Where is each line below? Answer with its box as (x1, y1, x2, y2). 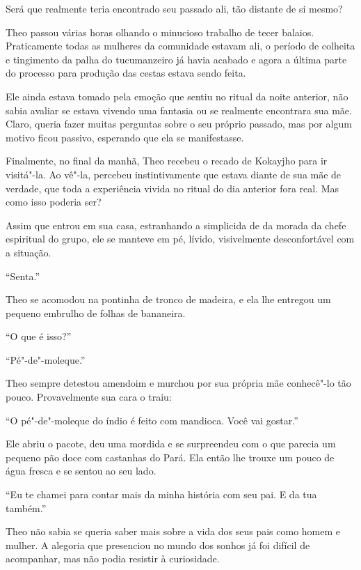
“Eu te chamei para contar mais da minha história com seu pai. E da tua (6, 487, 317, 502)
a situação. (6, 245, 51, 259)
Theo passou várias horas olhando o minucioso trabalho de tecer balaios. (6, 24, 314, 39)
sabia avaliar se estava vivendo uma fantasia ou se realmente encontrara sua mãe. (6, 102, 352, 117)
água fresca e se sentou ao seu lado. (6, 463, 157, 478)
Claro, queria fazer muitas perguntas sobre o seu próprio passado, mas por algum (6, 116, 352, 131)
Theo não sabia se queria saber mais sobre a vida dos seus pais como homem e (6, 524, 340, 539)
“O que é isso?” (6, 329, 72, 344)
